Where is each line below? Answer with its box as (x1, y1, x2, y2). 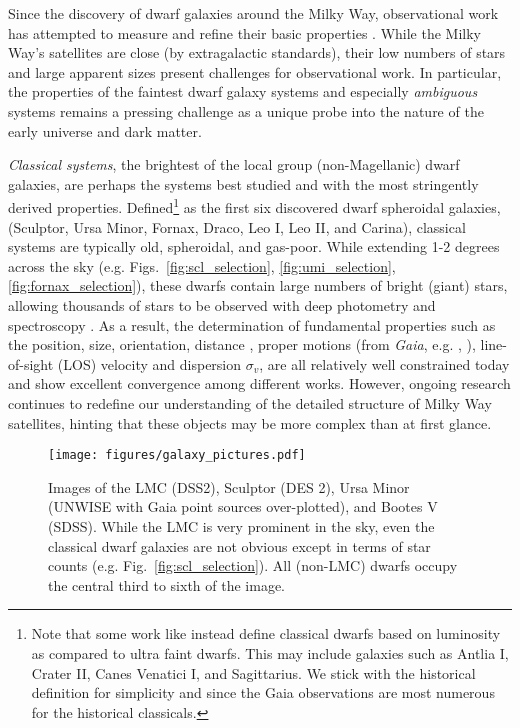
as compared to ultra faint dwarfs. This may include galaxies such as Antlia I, (31, 642, 509, 663)
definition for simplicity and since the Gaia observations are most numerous (31, 682, 495, 703)
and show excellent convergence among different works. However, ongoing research (8, 373, 511, 394)
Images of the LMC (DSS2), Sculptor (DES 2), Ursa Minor (48, 476, 410, 497)
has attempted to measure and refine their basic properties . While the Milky (8, 22, 482, 43)
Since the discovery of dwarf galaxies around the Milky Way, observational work (8, 3, 499, 23)
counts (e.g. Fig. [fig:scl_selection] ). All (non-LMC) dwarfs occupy (48, 555, 458, 576)
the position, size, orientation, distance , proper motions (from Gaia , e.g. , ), (8, 334, 476, 355)
